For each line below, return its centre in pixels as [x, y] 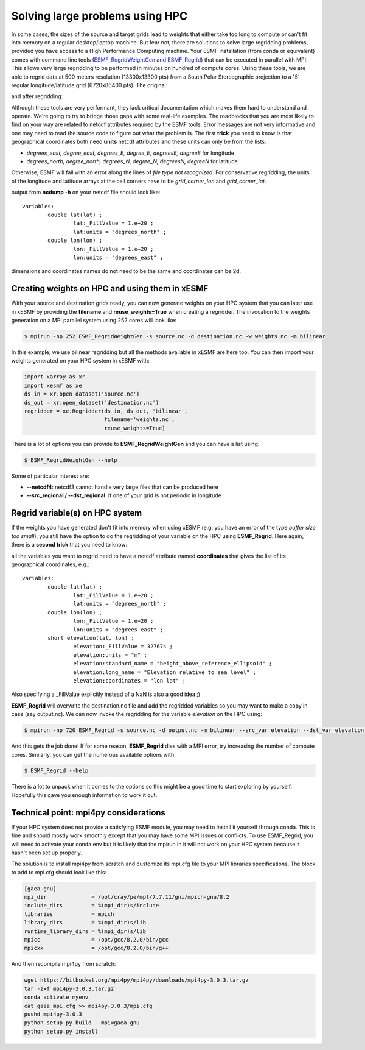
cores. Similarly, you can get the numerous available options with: [93, 754]
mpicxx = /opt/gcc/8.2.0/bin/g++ [96, 948]
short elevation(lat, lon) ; [91, 638]
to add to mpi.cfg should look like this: [59, 872]
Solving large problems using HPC [99, 16]
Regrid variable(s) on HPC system [77, 513]
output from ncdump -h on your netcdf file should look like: [86, 193]
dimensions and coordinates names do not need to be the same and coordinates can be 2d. [126, 271]
